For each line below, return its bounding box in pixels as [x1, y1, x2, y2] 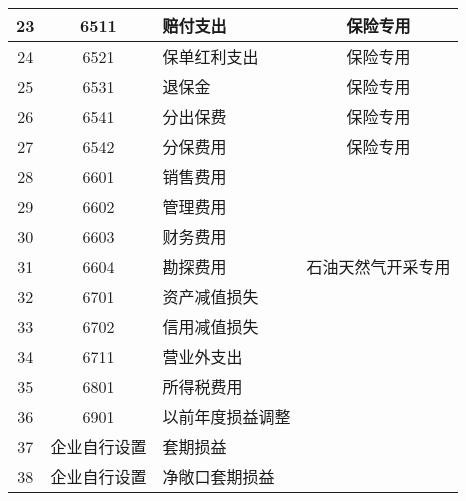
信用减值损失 [162, 315, 259, 338]
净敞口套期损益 [162, 465, 275, 488]
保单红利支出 [162, 45, 259, 68]
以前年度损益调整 [162, 405, 291, 428]
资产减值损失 [162, 285, 259, 308]
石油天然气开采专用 [306, 255, 451, 278]
